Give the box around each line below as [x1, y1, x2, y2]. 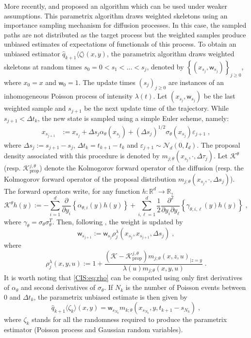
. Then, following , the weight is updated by [52, 216, 183, 226]
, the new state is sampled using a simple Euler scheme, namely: [37, 113, 229, 123]
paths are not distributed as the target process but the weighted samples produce [4, 29, 246, 39]
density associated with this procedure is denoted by [4, 151, 160, 161]
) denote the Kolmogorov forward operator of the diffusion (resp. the [39, 163, 244, 173]
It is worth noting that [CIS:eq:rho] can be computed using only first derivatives [4, 272, 242, 283]
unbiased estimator [4, 48, 60, 58]
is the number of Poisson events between [125, 282, 246, 292]
